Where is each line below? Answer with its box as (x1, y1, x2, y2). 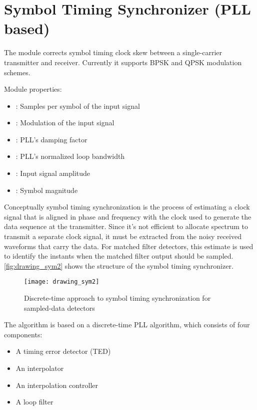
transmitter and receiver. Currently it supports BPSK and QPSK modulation (4, 57, 242, 67)
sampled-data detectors (24, 302, 95, 313)
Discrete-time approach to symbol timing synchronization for (24, 293, 211, 303)
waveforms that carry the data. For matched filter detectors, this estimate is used (4, 241, 253, 251)
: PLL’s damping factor (15, 134, 87, 144)
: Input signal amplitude (15, 168, 90, 178)
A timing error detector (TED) (15, 346, 111, 356)
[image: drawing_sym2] (24, 278, 99, 286)
